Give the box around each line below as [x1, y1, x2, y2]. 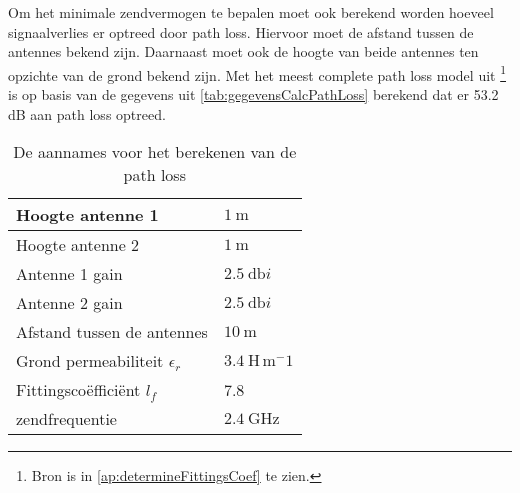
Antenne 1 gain [16, 262, 123, 286]
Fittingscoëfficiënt [16, 378, 141, 402]
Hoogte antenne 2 [16, 233, 140, 257]
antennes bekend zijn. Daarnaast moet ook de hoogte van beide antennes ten [8, 41, 479, 62]
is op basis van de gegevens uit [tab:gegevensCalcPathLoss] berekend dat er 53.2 [8, 84, 499, 105]
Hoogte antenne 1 [16, 203, 159, 227]
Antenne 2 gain [16, 291, 123, 315]
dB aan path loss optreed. [8, 103, 166, 124]
